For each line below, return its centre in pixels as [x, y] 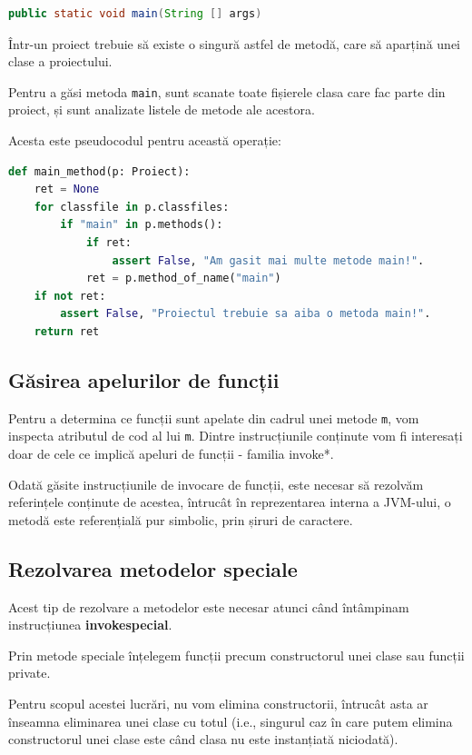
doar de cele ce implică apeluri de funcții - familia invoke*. [171, 454]
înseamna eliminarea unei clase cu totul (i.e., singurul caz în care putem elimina [231, 721]
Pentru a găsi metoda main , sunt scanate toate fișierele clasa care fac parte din [227, 91]
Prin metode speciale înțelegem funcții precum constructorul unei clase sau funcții [236, 655]
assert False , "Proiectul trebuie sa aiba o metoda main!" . [246, 314]
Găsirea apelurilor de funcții [144, 379]
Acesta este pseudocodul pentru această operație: [145, 140]
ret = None [67, 189]
